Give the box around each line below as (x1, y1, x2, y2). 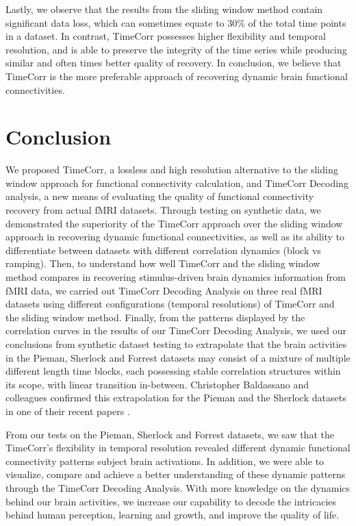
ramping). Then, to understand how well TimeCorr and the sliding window (5, 256, 320, 271)
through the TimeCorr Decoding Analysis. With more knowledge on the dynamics (5, 480, 351, 494)
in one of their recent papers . (5, 403, 130, 418)
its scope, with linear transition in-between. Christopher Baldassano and (5, 377, 309, 391)
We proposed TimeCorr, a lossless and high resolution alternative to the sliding (5, 162, 338, 177)
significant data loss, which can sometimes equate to (5, 15, 225, 29)
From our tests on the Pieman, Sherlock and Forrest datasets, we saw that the (5, 427, 334, 441)
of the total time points (248, 15, 346, 29)
